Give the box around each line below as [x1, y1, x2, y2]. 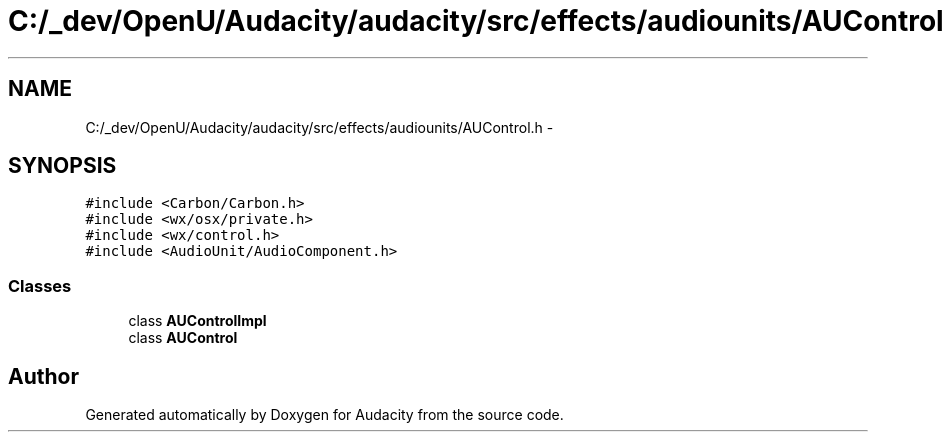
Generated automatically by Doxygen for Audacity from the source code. [85, 406, 564, 424]
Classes [8, 275, 72, 296]
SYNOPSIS [8, 153, 117, 179]
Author [8, 363, 79, 389]
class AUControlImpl [128, 312, 267, 330]
